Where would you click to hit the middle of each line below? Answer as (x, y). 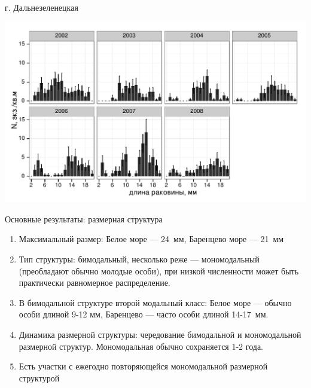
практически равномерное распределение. (94, 282)
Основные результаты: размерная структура (84, 219)
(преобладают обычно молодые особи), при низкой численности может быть (159, 271)
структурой (39, 378)
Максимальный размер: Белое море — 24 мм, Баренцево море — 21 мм (151, 239)
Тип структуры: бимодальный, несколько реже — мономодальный (139, 259)
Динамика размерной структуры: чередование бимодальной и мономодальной (160, 334)
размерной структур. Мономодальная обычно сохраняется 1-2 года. (141, 346)
